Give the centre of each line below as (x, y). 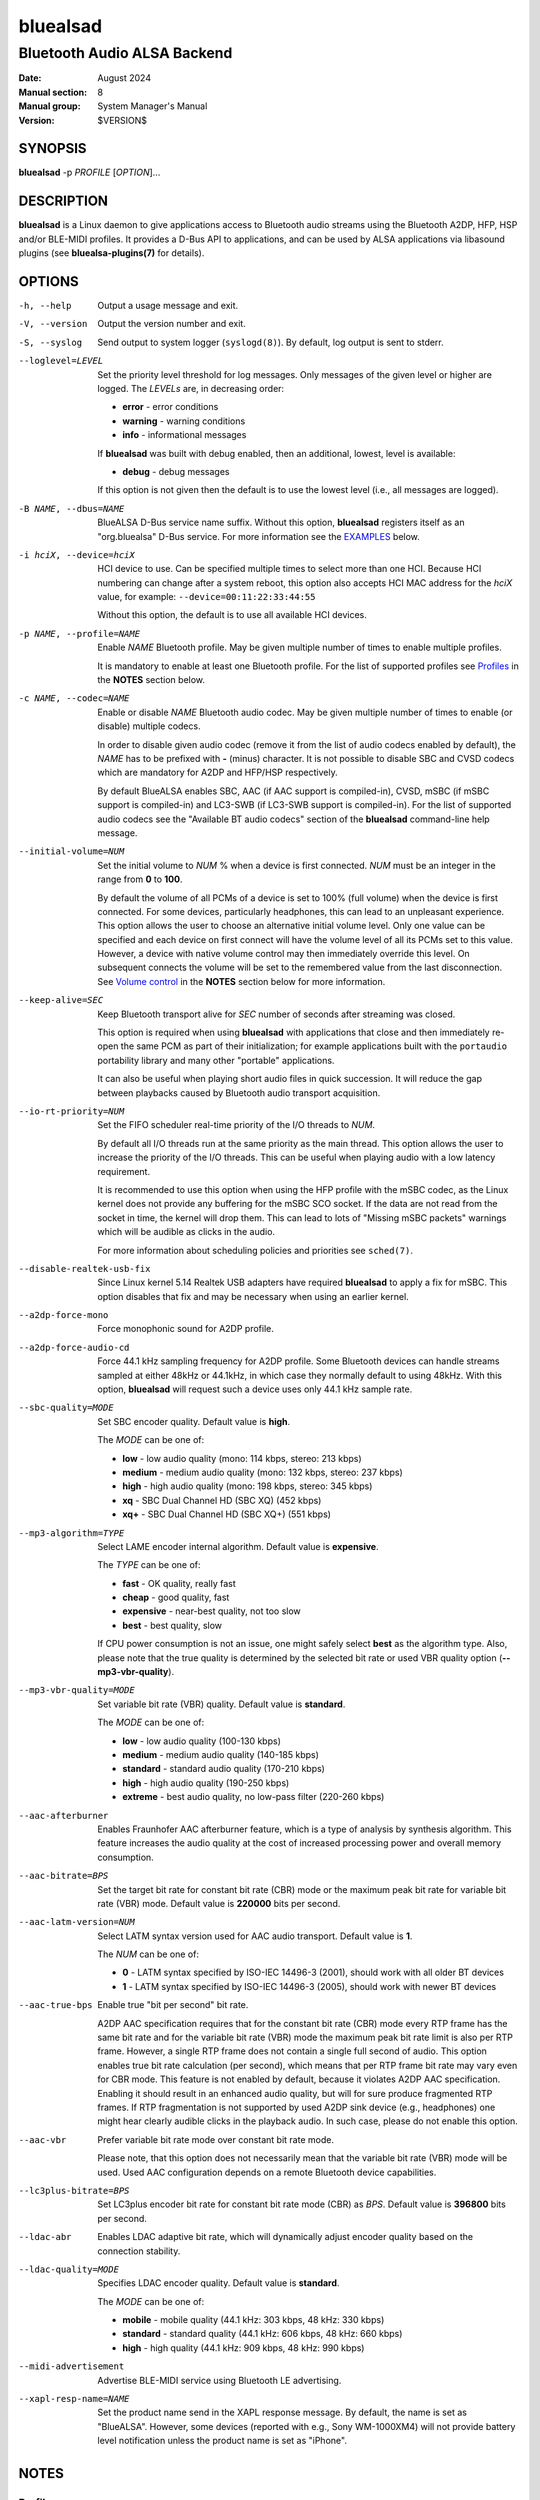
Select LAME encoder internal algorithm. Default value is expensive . (238, 1546)
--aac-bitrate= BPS (63, 1876)
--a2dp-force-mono (63, 1315)
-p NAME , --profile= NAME (79, 633)
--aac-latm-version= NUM (76, 1922)
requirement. (123, 1171)
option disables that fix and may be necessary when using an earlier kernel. (253, 1296)
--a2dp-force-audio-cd (74, 1347)
